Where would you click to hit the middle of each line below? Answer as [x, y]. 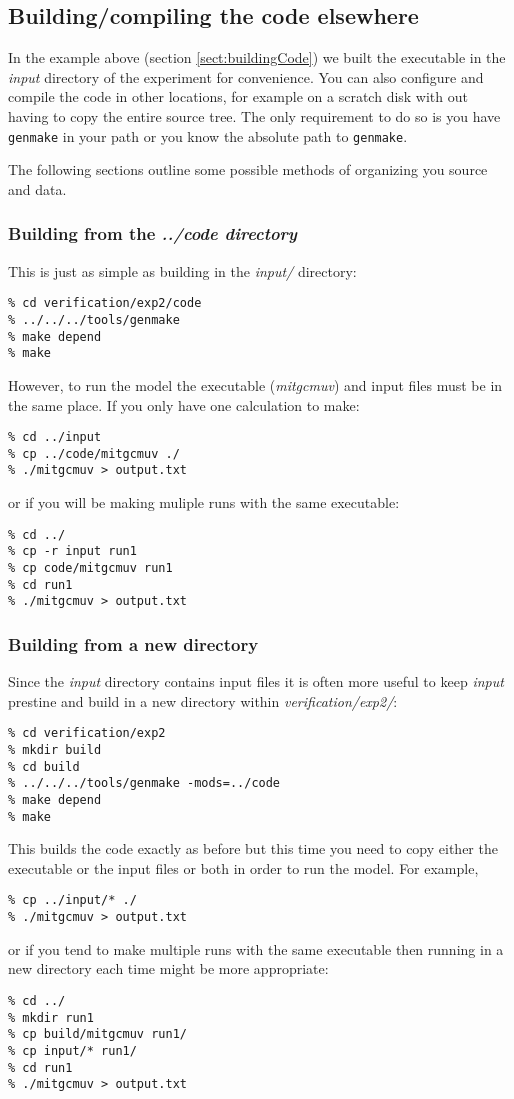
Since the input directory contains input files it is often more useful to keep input [256, 681]
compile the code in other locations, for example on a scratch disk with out [238, 96]
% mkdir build [55, 750]
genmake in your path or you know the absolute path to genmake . [208, 135]
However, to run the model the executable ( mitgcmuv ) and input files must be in [255, 384]
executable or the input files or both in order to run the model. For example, [243, 867]
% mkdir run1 [51, 1017]
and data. [37, 188]
